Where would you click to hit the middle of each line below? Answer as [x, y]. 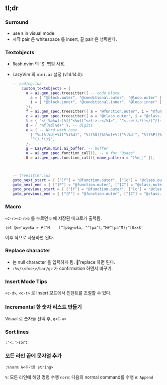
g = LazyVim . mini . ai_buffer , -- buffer [67, 149]
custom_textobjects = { [46, 88]
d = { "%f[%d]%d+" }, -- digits [59, 125]
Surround [17, 22]
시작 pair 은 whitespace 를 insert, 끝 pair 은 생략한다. [65, 39]
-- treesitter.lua [31, 175]
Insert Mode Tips [26, 282]
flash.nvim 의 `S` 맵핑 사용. [39, 64]
